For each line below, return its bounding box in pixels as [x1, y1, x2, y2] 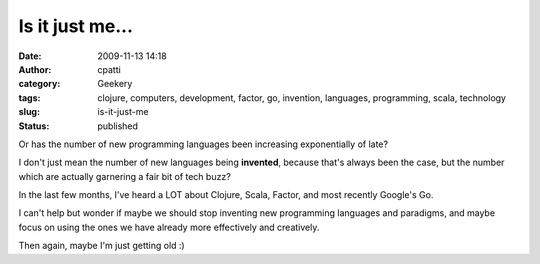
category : [18, 78, 61, 90]
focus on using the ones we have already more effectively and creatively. [18, 221, 320, 233]
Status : [18, 120, 50, 132]
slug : [18, 106, 40, 118]
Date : [18, 50, 42, 62]
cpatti [97, 63, 122, 75]
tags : [18, 91, 41, 104]
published [97, 120, 139, 132]
